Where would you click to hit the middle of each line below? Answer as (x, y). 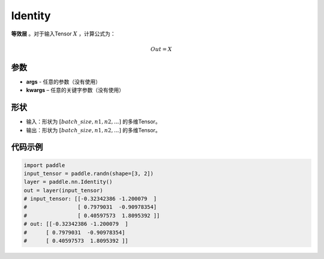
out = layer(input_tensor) (63, 190)
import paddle (44, 165)
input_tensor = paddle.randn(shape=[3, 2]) (89, 173)
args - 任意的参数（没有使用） (64, 82)
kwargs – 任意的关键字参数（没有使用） (75, 90)
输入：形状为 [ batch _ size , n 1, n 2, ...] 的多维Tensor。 (94, 122)
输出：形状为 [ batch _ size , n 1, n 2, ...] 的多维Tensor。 (94, 130)
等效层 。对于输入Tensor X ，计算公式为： (64, 34)
